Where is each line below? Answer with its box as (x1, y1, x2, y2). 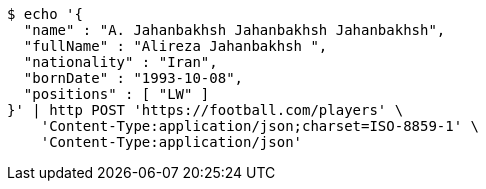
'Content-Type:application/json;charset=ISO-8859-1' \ (40, 118, 480, 134)
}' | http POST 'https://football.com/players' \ (7, 102, 404, 118)
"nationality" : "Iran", (23, 54, 218, 70)
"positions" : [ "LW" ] (23, 86, 210, 102)
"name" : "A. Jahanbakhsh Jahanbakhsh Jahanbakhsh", (23, 22, 446, 38)
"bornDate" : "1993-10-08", (23, 70, 244, 86)
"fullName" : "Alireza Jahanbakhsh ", (23, 38, 328, 54)
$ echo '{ (7, 6, 83, 22)
